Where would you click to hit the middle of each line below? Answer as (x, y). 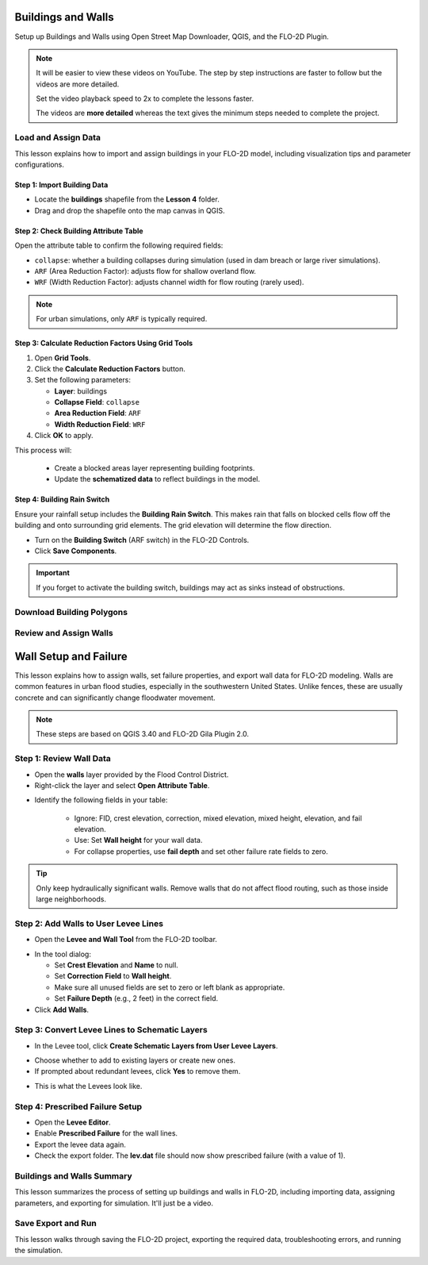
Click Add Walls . (62, 1009)
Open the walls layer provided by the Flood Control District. (132, 775)
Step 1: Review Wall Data (63, 759)
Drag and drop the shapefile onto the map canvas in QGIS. (130, 210)
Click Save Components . (76, 551)
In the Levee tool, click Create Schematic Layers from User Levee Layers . (156, 1046)
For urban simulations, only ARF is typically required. (122, 319)
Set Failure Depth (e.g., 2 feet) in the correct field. (136, 998)
